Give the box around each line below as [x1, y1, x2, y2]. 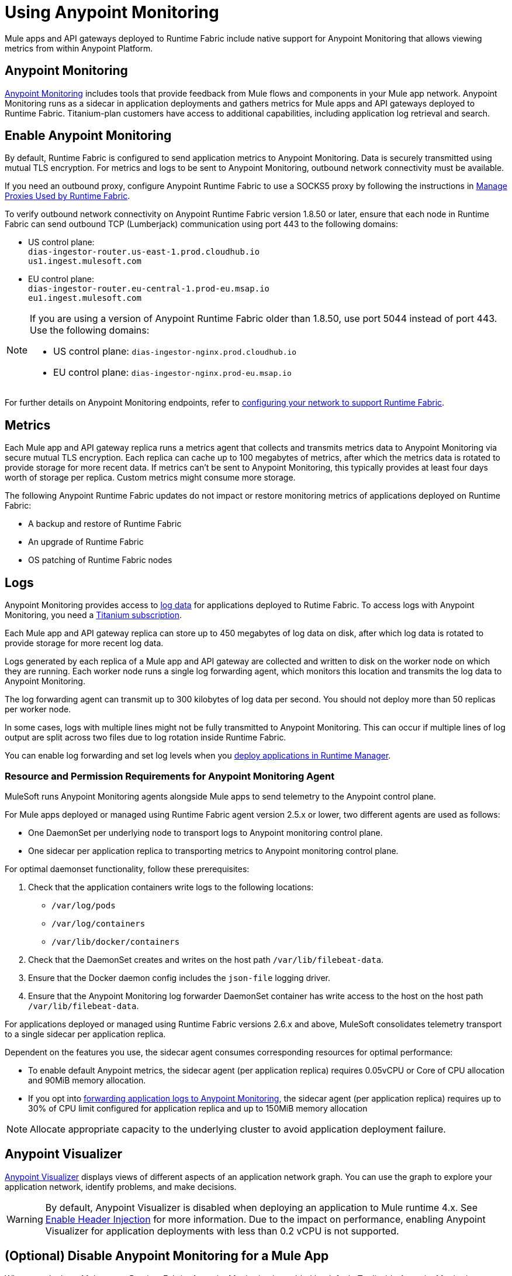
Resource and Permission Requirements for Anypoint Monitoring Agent [5, 770, 335, 782]
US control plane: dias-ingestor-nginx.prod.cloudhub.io [53, 345, 297, 358]
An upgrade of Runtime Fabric [28, 537, 144, 547]
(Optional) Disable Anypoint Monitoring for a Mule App [5, 1248, 329, 1264]
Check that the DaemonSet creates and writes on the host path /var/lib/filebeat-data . [28, 954, 384, 965]
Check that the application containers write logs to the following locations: [28, 881, 314, 892]
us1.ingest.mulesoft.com [28, 256, 141, 266]
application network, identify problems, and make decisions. [5, 1181, 237, 1192]
